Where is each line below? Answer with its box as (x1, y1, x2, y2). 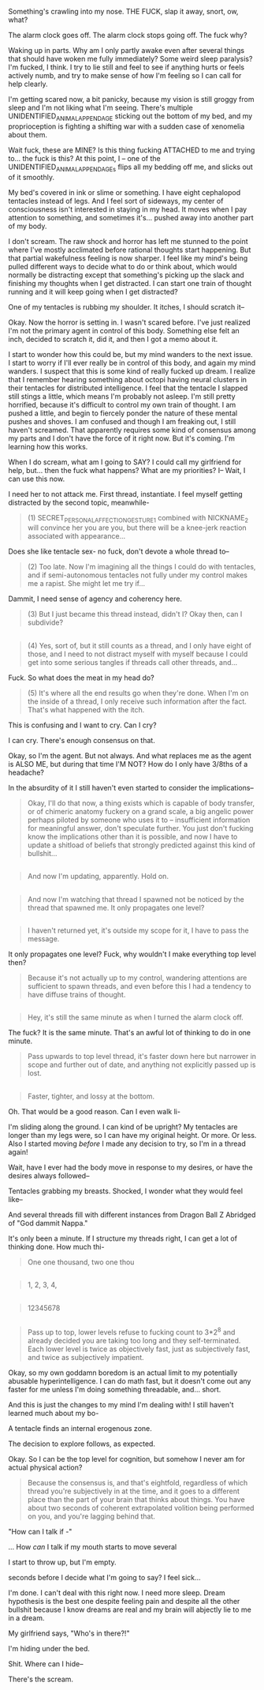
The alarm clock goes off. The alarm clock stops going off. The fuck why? (8, 31, 247, 39)
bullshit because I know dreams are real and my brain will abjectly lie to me (8, 1605, 252, 1614)
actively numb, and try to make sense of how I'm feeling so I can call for (8, 71, 242, 80)
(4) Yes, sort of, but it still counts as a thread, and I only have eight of (27, 640, 252, 650)
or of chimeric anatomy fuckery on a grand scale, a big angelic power (27, 806, 254, 816)
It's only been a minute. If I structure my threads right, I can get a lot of (8, 1234, 238, 1243)
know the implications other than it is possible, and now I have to (27, 832, 238, 841)
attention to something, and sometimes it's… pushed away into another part (8, 212, 254, 222)
